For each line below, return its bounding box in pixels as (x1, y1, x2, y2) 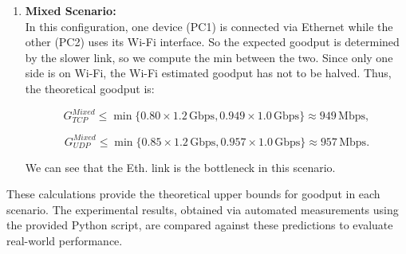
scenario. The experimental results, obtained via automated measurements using (6, 201, 399, 217)
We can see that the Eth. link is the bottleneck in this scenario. (25, 158, 336, 175)
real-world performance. (6, 232, 123, 248)
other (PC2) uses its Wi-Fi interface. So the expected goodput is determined (25, 33, 400, 50)
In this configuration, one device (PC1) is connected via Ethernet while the (25, 18, 393, 34)
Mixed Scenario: (25, 2, 116, 18)
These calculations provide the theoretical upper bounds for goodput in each (6, 186, 380, 202)
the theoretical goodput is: (25, 80, 155, 96)
